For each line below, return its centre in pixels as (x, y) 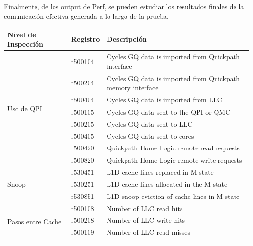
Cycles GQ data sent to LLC (150, 123)
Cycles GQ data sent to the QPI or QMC (169, 111)
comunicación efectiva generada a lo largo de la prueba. (86, 16)
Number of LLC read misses (149, 232)
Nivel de (22, 34)
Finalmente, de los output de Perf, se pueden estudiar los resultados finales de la (124, 6)
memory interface (133, 88)
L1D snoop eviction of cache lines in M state (173, 196)
